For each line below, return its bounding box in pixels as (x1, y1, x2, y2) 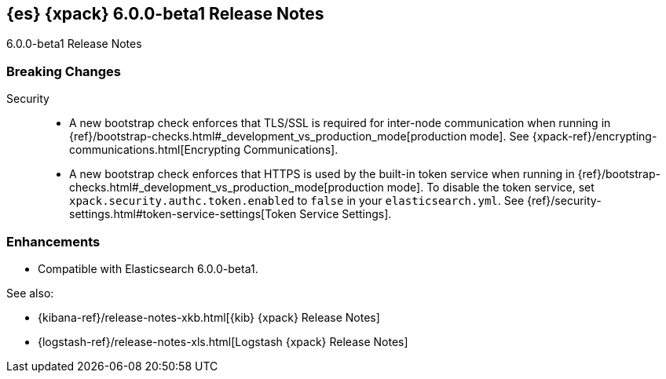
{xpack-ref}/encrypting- (532, 129, 657, 144)
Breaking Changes (6, 63, 122, 79)
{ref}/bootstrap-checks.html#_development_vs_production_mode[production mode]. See (69, 129, 529, 144)
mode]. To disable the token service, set (386, 180, 595, 195)
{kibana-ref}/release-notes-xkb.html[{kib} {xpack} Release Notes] (38, 310, 380, 324)
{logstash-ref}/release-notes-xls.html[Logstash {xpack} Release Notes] (38, 334, 408, 348)
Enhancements (6, 233, 101, 250)
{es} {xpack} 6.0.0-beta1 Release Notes (6, 4, 324, 24)
